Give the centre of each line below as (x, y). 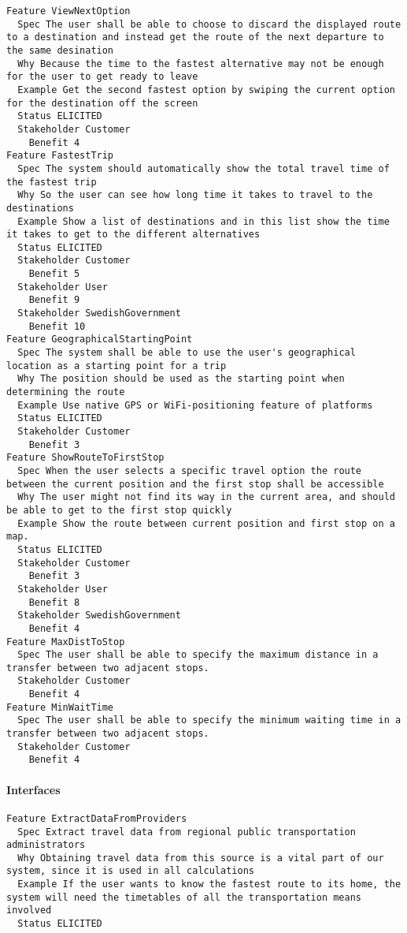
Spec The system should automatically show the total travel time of (203, 168)
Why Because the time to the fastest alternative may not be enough (201, 63)
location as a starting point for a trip (117, 366)
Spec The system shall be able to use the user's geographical (187, 353)
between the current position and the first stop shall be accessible (195, 484)
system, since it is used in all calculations (130, 871)
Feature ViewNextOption (68, 11)
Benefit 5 (54, 274)
